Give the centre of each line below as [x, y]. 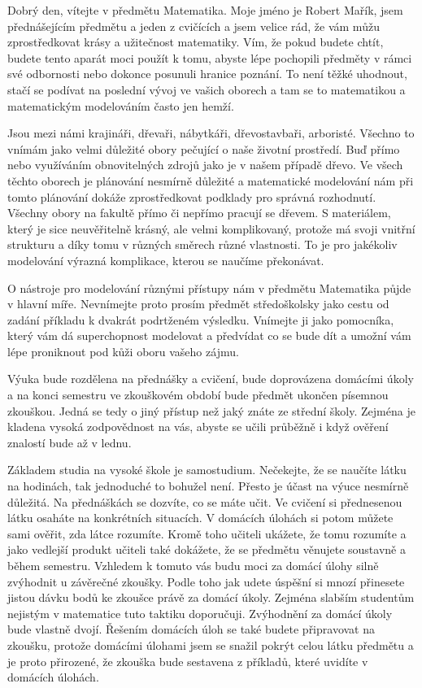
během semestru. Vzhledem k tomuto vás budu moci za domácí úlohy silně [193, 565]
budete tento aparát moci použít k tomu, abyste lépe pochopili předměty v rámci [210, 57]
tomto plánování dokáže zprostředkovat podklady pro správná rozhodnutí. [192, 196]
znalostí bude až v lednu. [70, 442]
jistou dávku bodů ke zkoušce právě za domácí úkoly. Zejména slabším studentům [211, 597]
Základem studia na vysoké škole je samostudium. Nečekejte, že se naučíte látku [207, 470]
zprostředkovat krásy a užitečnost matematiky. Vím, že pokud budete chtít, [196, 42]
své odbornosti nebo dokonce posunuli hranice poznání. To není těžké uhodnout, [207, 74]
